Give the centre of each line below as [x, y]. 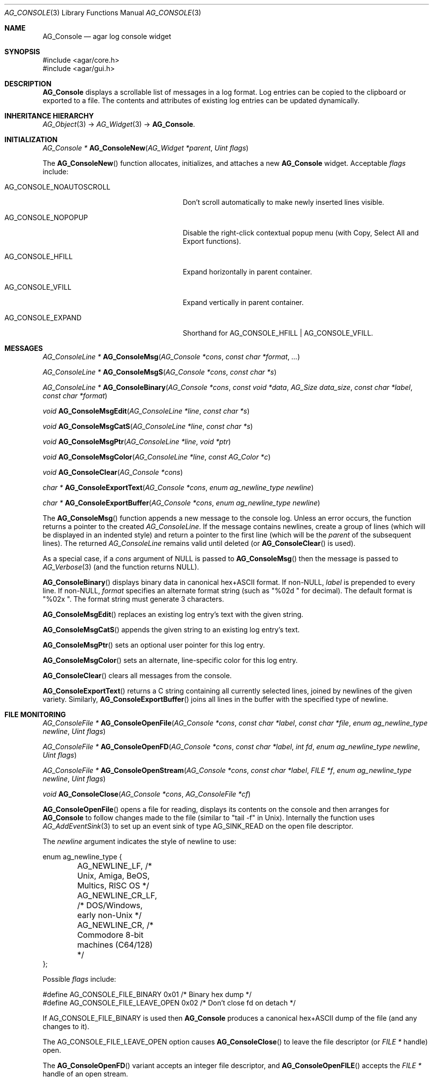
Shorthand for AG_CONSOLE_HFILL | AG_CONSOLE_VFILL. [278, 333]
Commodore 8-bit [110, 935]
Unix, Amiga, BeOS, [114, 876]
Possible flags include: [79, 979]
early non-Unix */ [109, 915]
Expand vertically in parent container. [243, 302]
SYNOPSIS [22, 52]
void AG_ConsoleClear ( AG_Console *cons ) [113, 472]
